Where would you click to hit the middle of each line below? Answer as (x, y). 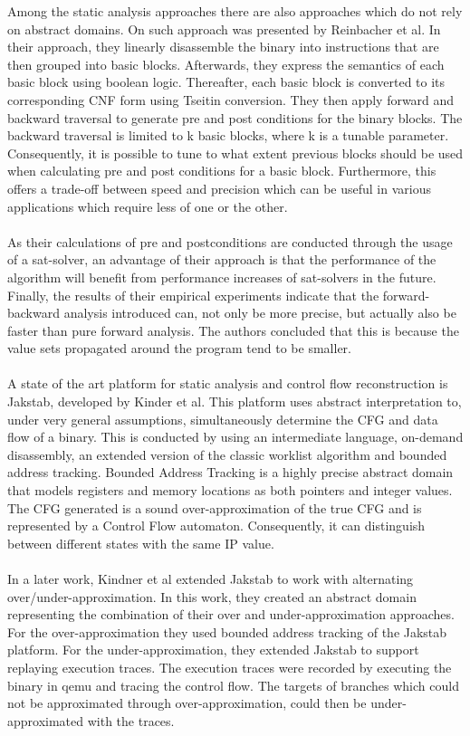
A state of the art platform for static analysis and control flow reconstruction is (228, 383)
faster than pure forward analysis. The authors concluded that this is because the (233, 330)
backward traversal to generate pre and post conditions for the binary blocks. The (235, 117)
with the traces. (131, 720)
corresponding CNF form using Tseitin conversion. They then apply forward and (231, 99)
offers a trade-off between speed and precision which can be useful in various (219, 188)
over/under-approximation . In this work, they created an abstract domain (212, 596)
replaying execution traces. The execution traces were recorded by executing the (230, 667)
